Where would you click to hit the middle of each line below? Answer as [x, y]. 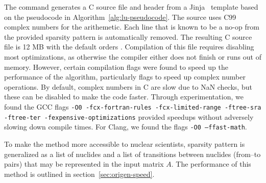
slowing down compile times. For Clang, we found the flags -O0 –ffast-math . [126, 127]
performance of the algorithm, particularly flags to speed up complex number [125, 77]
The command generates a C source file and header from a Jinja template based [131, 7]
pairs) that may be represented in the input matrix [84, 164]
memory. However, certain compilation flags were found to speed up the [116, 67]
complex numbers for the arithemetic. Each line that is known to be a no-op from [132, 27]
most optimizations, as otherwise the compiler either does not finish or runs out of [133, 56]
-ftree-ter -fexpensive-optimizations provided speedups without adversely [129, 116]
